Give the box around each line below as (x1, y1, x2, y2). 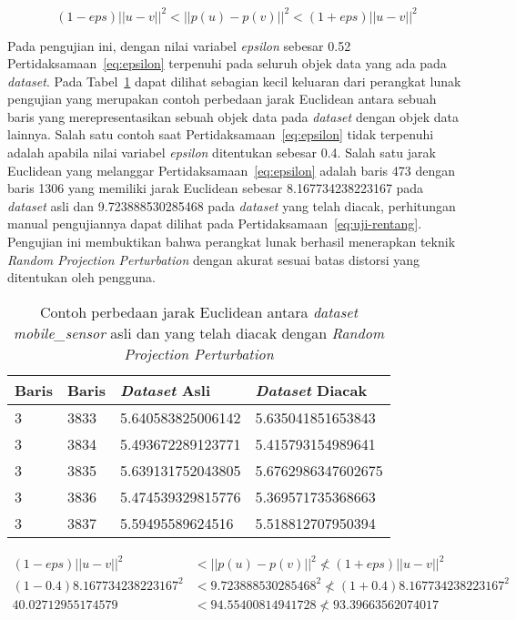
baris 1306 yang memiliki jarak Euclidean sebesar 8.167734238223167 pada (7, 178, 424, 198)
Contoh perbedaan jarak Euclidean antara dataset (39, 300, 358, 322)
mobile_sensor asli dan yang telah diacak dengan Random (13, 321, 385, 343)
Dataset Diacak (255, 379, 368, 401)
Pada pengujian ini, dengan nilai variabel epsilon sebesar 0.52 (7, 36, 351, 55)
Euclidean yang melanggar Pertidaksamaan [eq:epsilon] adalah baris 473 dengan (7, 160, 455, 179)
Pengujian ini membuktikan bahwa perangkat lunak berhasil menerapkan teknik (7, 232, 456, 251)
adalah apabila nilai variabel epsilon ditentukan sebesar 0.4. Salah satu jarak (7, 143, 436, 162)
